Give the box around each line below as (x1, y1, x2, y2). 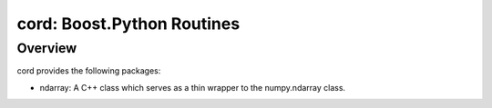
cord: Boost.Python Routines (16, 14, 241, 34)
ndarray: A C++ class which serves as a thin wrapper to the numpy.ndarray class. (39, 82, 346, 93)
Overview (16, 40, 77, 56)
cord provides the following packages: (16, 65, 161, 76)
